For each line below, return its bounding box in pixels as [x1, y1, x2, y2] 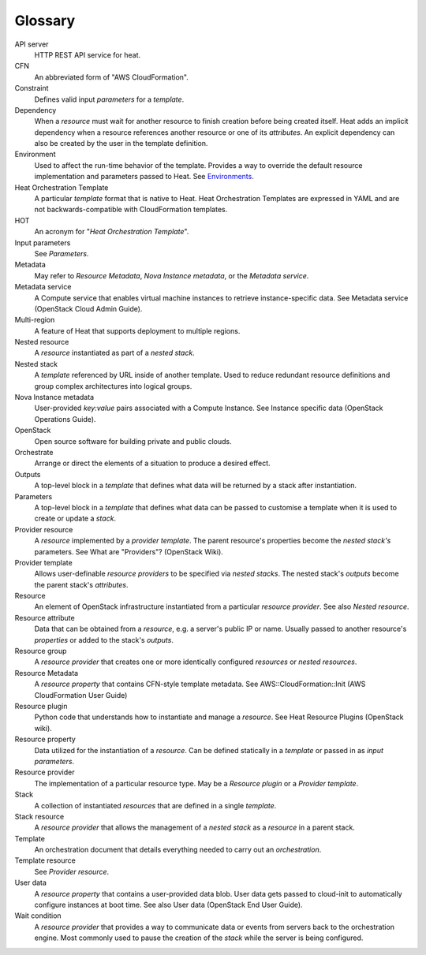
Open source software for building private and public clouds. [34, 436, 232, 446]
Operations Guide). [34, 414, 96, 423]
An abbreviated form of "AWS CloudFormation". [34, 72, 189, 82]
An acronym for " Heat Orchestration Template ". [34, 227, 189, 237]
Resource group [14, 647, 67, 656]
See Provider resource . [34, 867, 110, 876]
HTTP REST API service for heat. [34, 50, 141, 59]
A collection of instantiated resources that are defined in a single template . [34, 800, 277, 810]
